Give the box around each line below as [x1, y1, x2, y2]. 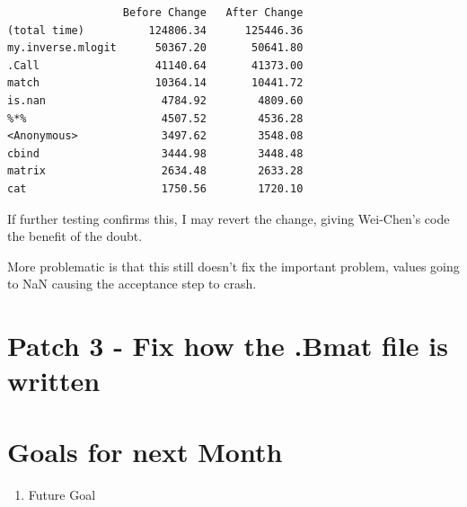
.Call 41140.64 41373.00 [7, 58, 304, 72]
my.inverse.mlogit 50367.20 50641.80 [7, 41, 304, 55]
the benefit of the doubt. [7, 227, 143, 245]
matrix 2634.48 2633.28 [7, 165, 304, 178]
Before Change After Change [122, 6, 304, 19]
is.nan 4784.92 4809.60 [7, 93, 304, 107]
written [7, 362, 101, 399]
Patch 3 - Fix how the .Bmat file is [7, 327, 448, 364]
